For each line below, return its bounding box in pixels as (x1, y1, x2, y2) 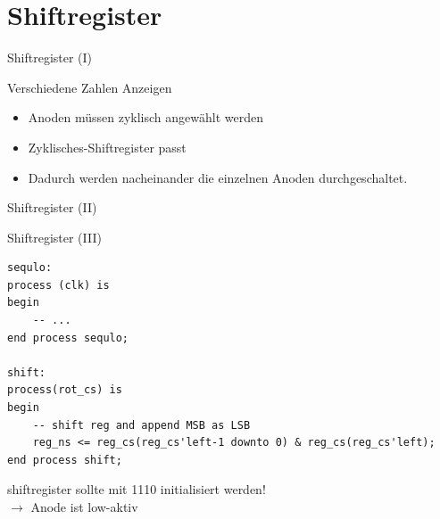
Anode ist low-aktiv (30, 498, 138, 515)
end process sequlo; (7, 331, 129, 344)
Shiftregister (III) (7, 227, 102, 246)
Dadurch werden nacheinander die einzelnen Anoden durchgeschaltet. (28, 168, 408, 186)
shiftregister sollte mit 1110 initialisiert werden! (7, 480, 266, 498)
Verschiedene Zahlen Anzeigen (7, 78, 172, 96)
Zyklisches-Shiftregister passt (28, 137, 187, 156)
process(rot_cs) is (7, 383, 122, 397)
